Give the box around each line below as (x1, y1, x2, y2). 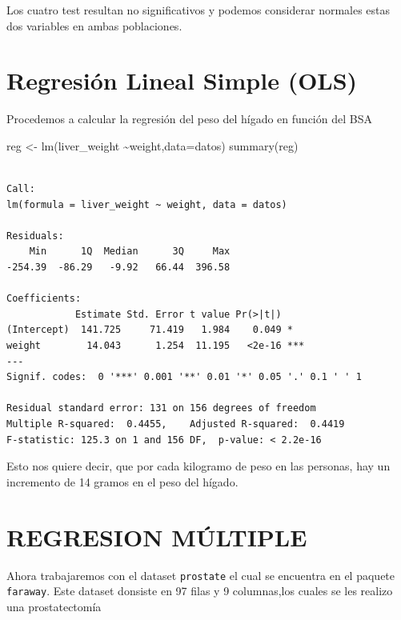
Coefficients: (6, 293, 82, 305)
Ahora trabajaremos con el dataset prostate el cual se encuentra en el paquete (6, 566, 395, 583)
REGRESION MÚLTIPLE (6, 520, 307, 553)
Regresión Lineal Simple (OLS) (6, 64, 358, 97)
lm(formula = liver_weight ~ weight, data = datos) (6, 198, 287, 210)
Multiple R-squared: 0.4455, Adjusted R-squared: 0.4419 (6, 418, 345, 430)
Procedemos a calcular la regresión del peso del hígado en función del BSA (6, 110, 372, 127)
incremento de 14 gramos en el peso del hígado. (6, 473, 239, 490)
